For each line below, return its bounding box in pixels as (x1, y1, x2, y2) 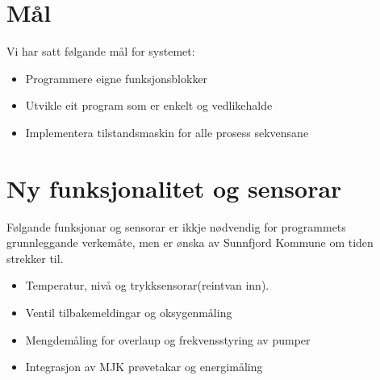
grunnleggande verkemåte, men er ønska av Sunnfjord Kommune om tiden (6, 234, 374, 251)
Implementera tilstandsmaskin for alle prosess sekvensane (25, 123, 309, 140)
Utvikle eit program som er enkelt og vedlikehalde (25, 97, 273, 114)
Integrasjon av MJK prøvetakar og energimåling (25, 358, 263, 375)
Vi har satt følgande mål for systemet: (6, 43, 195, 60)
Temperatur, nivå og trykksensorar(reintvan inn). (25, 277, 269, 294)
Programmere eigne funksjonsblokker (25, 69, 208, 86)
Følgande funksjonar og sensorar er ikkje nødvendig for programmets (6, 218, 346, 235)
